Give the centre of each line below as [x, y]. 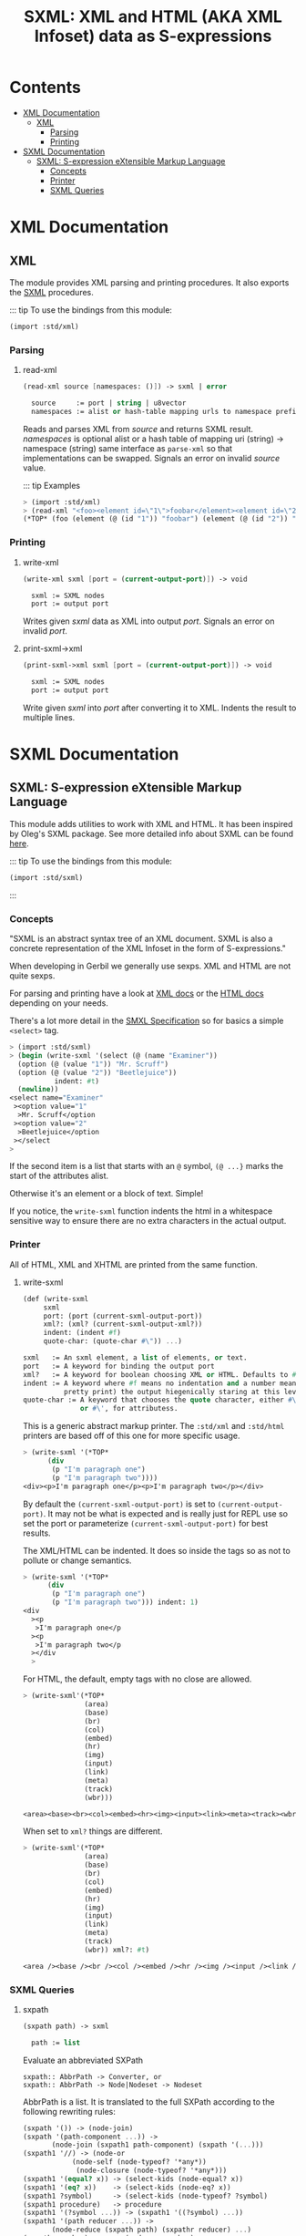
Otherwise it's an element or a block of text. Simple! [107, 1194]
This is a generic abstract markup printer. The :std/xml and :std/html [153, 1426]
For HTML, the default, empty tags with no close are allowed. [137, 1679]
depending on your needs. [59, 1003]
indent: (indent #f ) [82, 1333]
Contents [46, 88]
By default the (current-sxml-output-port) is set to [119, 1504]
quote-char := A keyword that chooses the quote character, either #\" [161, 1400]
